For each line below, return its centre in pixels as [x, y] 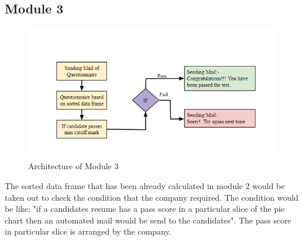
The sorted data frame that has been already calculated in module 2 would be [145, 186]
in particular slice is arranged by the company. [88, 231]
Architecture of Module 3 [73, 166]
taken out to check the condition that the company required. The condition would [152, 197]
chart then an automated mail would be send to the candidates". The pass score [148, 220]
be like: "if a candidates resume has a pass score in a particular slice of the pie [145, 209]
